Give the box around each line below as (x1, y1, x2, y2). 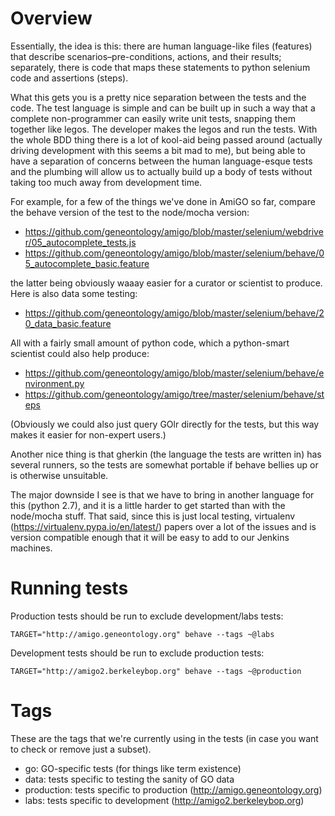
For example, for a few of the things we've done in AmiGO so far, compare (10, 195, 316, 207)
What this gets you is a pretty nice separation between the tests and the (10, 91, 307, 103)
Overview (10, 7, 93, 30)
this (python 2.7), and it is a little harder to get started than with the (10, 499, 286, 511)
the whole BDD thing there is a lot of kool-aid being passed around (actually (10, 133, 323, 146)
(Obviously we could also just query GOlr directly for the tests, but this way (10, 418, 320, 430)
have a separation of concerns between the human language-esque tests (10, 155, 313, 167)
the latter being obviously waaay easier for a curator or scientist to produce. (10, 277, 323, 289)
